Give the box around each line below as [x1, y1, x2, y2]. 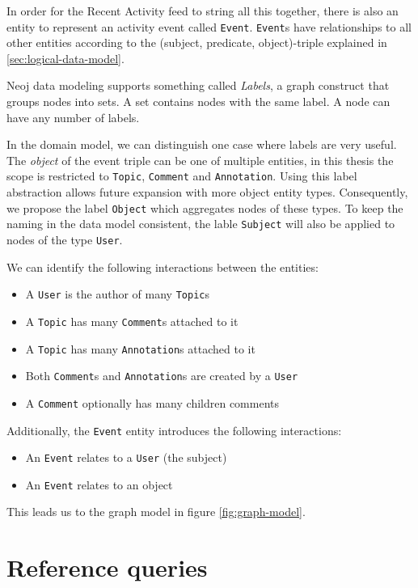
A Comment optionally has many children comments [25, 394, 280, 411]
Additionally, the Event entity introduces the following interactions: [6, 421, 342, 438]
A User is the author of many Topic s [25, 286, 209, 302]
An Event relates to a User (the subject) [25, 449, 227, 466]
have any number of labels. [6, 108, 140, 125]
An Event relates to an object [25, 476, 173, 493]
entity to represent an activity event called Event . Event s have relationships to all [6, 18, 412, 35]
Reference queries [6, 551, 208, 584]
